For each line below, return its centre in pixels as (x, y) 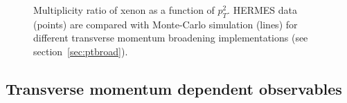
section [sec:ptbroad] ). (81, 51)
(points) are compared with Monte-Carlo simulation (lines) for (166, 24)
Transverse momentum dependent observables (174, 88)
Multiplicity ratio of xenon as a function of (124, 10)
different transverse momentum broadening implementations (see (171, 38)
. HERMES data (263, 10)
